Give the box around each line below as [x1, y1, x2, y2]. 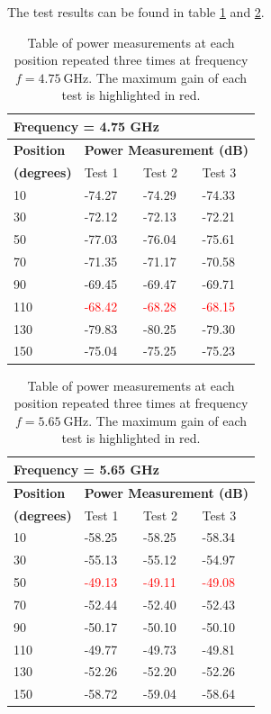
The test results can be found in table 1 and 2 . [7, 3, 265, 21]
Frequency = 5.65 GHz [14, 459, 159, 478]
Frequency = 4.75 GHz [14, 116, 159, 135]
